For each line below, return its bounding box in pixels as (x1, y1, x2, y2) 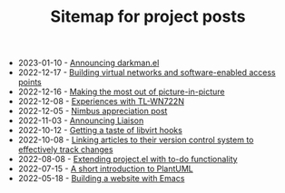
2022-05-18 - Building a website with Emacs (17, 173, 185, 184)
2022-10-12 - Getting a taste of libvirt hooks (17, 125, 183, 136)
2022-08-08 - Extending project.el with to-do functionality (17, 154, 238, 165)
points (17, 77, 43, 88)
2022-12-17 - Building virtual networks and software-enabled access (17, 67, 276, 78)
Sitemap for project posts (50, 6, 246, 27)
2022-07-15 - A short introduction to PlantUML (17, 163, 193, 174)
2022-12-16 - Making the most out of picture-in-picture (17, 86, 225, 97)
